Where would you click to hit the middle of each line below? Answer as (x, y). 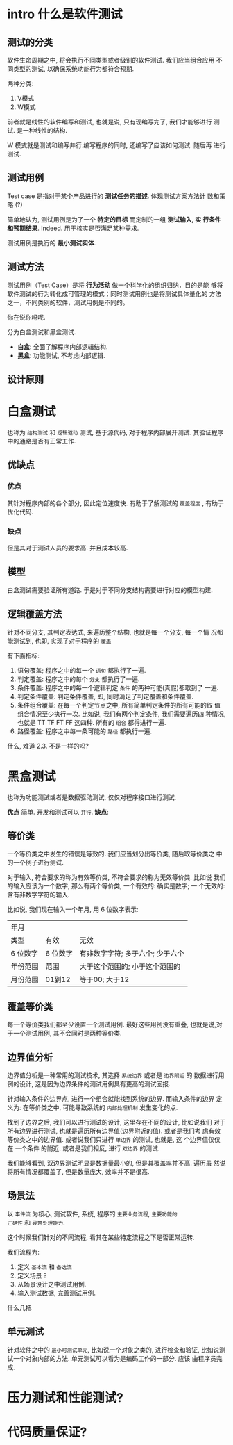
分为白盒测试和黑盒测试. (42, 332)
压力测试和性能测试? (65, 1397)
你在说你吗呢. (27, 317)
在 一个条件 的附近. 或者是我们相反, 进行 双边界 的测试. (84, 1148)
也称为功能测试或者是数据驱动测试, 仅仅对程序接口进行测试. (92, 797)
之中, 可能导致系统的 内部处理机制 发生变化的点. (112, 1107)
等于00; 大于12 (104, 979)
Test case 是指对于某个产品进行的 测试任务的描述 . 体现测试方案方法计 (106, 196)
